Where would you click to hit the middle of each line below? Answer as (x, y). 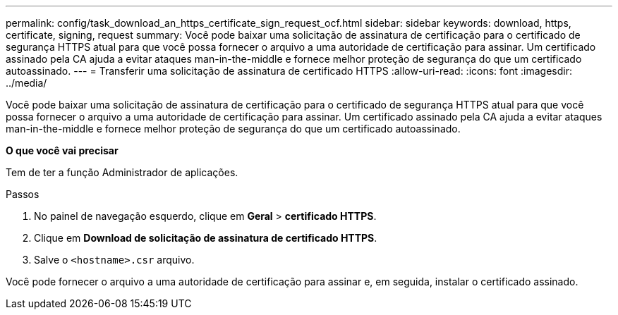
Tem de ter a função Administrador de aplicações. (122, 172)
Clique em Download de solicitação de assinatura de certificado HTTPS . (206, 238)
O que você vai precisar (62, 150)
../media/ (26, 83)
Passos (23, 194)
